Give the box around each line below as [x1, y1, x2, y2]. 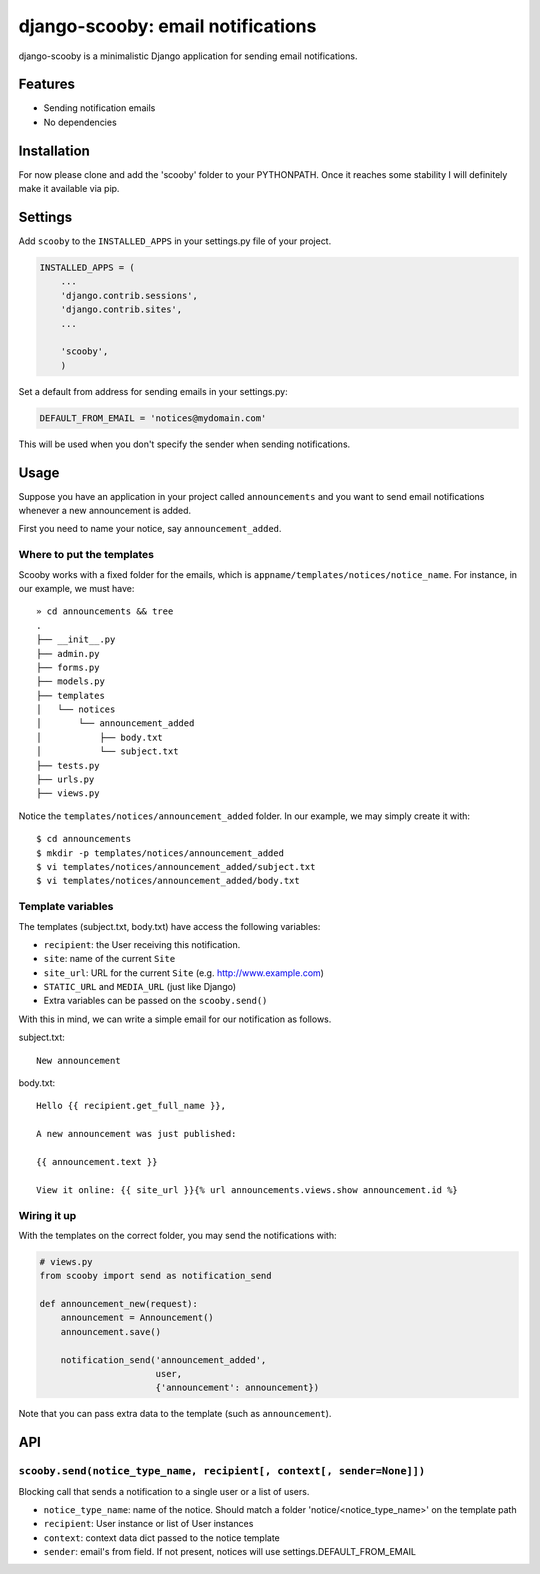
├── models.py [36, 676, 105, 687]
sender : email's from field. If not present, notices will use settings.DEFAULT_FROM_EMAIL [43, 1546, 417, 1558]
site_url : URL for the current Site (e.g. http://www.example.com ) [43, 966, 325, 979]
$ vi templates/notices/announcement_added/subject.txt [36, 861, 316, 872]
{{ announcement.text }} [36, 1156, 158, 1167]
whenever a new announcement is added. [18, 505, 192, 517]
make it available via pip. [18, 183, 120, 195]
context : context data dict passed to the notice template [43, 1531, 280, 1544]
